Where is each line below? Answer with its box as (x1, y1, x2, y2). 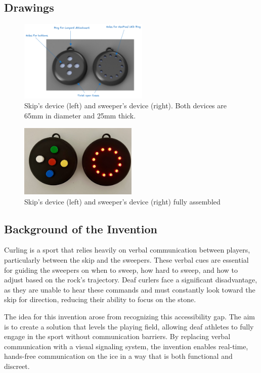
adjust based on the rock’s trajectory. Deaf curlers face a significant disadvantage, (4, 274, 257, 285)
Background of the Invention (4, 221, 157, 236)
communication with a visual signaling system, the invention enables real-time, (4, 341, 248, 351)
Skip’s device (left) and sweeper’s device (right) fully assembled (24, 196, 221, 206)
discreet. (4, 360, 30, 371)
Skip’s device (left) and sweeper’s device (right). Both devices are (24, 100, 227, 111)
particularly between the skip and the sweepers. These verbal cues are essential (4, 254, 249, 265)
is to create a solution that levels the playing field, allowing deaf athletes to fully (4, 321, 254, 331)
